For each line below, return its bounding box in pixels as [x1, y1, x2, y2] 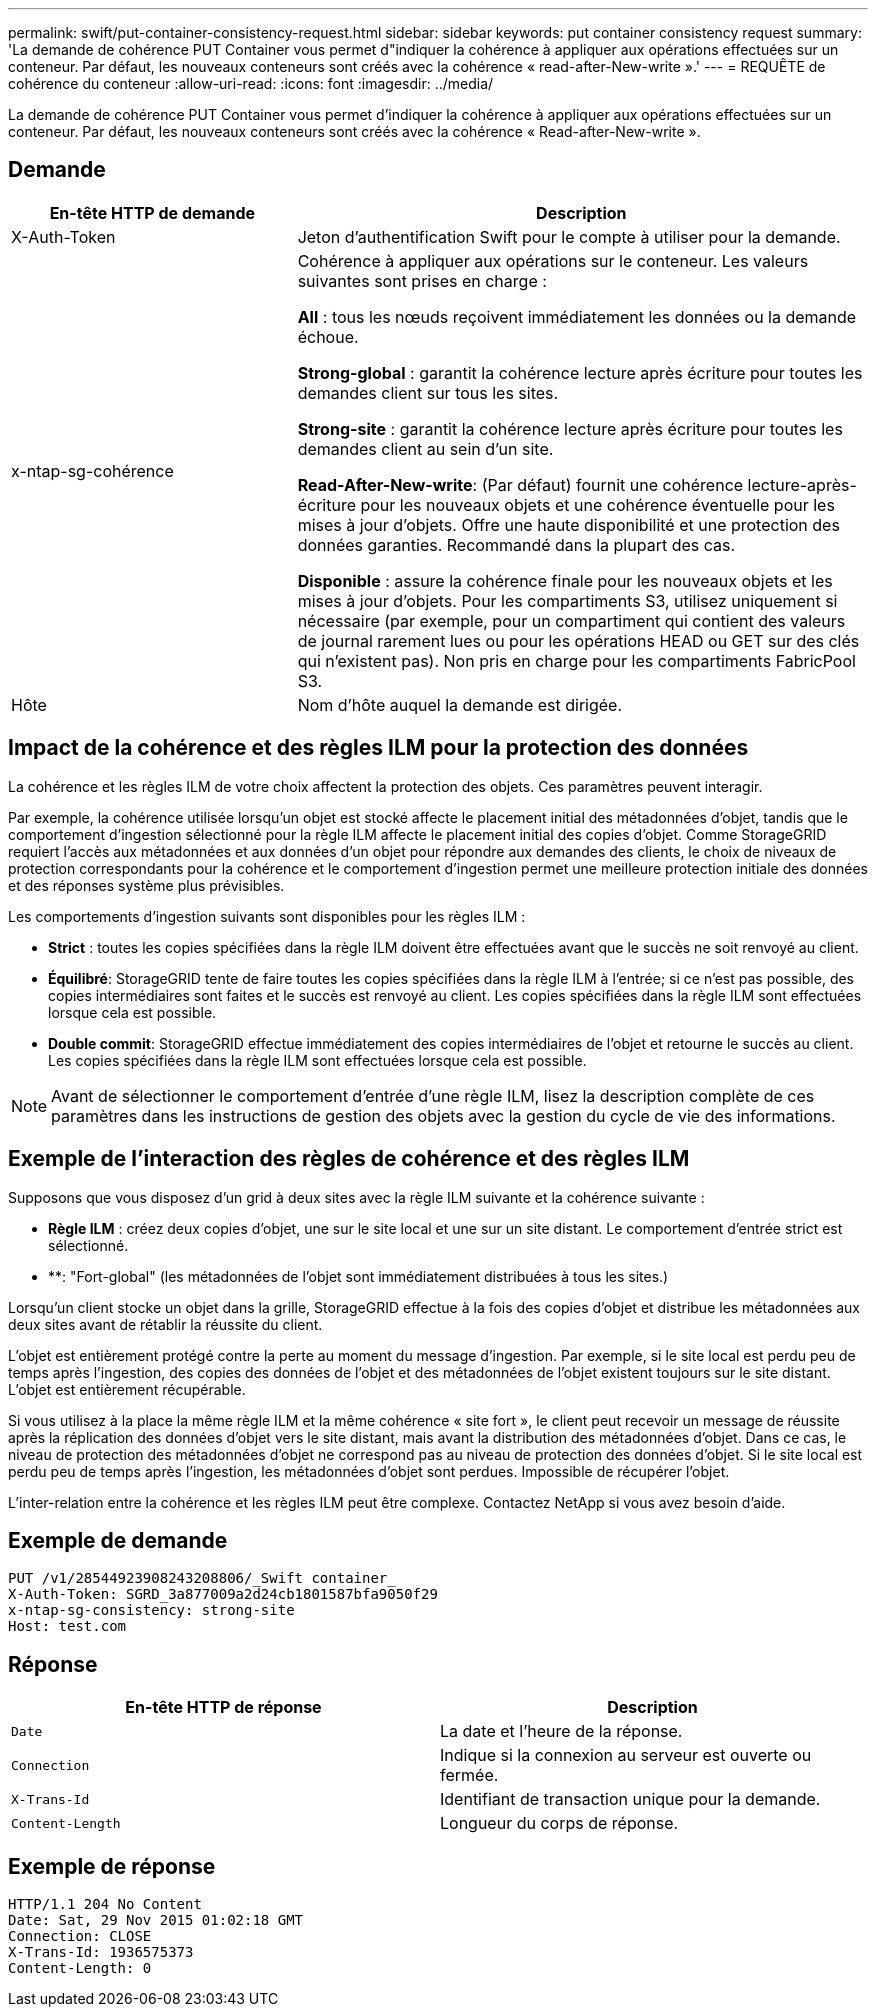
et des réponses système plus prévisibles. [8, 876, 285, 894]
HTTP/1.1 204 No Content [8, 1896, 202, 1913]
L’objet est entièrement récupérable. [8, 1380, 246, 1398]
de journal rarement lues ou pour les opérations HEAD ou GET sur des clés [297, 630, 860, 651]
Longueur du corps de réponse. [440, 1813, 679, 1834]
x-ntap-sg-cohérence [11, 460, 174, 481]
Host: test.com [8, 1618, 127, 1635]
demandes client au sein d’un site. [297, 438, 554, 459]
